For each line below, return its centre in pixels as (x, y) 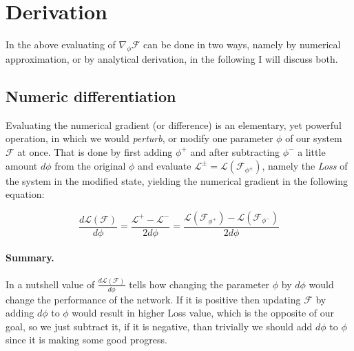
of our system (314, 138)
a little (312, 151)
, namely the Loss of (305, 165)
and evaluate (165, 165)
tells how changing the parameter (199, 284)
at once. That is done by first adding (95, 151)
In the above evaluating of (61, 44)
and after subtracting (235, 151)
